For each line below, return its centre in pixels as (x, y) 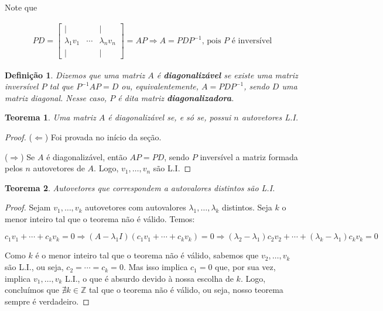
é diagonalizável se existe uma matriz (227, 75)
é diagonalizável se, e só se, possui (170, 117)
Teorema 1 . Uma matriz (50, 117)
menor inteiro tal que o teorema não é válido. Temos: (100, 218)
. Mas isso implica (155, 267)
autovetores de (59, 168)
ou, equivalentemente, (160, 86)
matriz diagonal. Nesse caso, (56, 97)
